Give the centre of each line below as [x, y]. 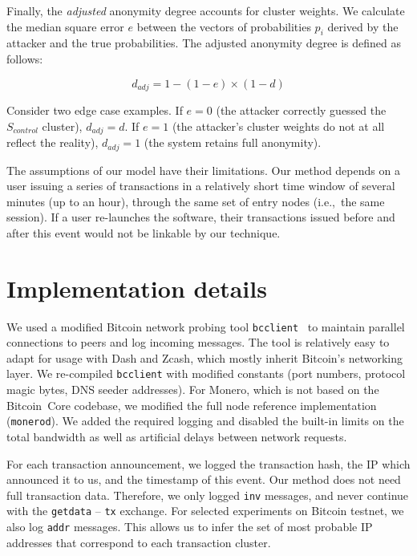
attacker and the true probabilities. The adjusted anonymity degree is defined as [204, 43]
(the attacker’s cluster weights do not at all [278, 126]
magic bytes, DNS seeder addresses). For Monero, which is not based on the [193, 390]
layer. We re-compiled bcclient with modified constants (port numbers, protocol [206, 373]
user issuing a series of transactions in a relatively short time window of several [201, 186]
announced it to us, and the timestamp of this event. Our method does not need [204, 479]
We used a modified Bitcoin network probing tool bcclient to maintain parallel [206, 326]
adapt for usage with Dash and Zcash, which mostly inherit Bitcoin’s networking [205, 357]
